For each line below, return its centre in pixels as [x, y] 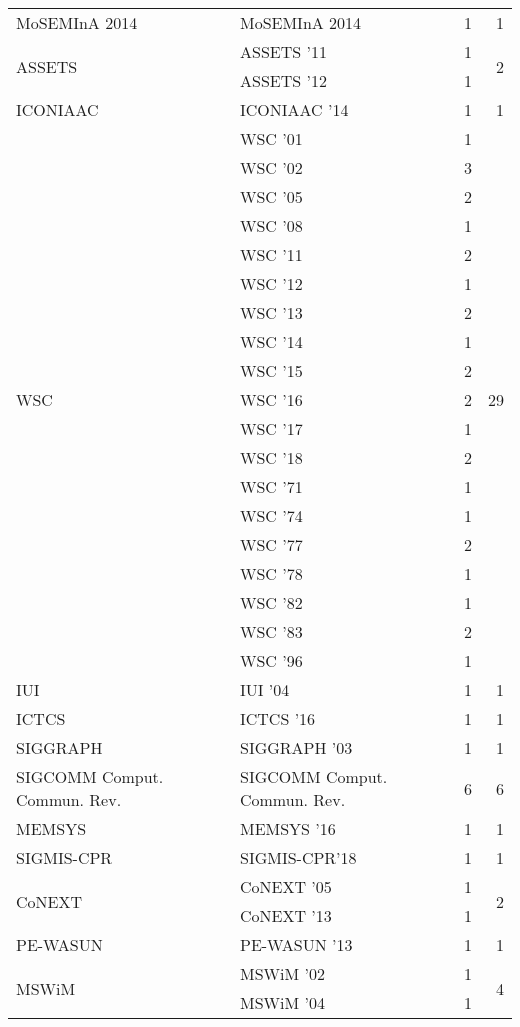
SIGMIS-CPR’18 [298, 857]
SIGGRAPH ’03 [296, 747]
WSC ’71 [271, 486]
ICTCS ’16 [277, 718]
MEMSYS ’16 [287, 828]
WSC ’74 [271, 515]
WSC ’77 [271, 544]
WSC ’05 [271, 196]
